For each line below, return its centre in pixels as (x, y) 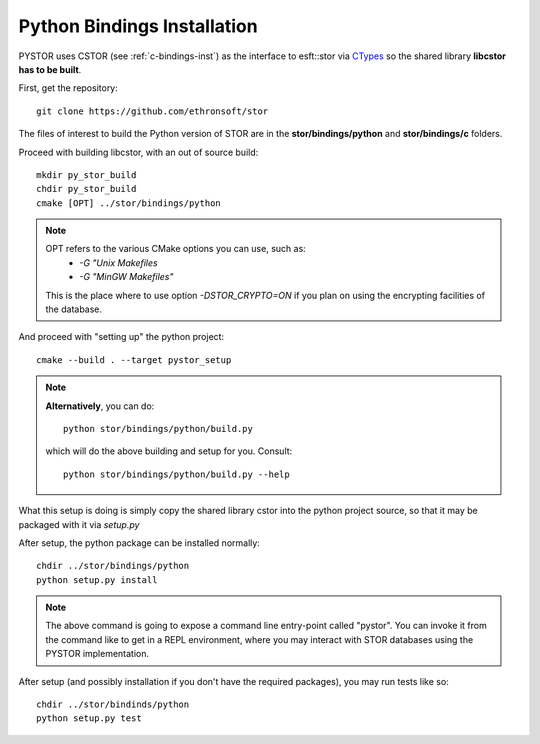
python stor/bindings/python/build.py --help (176, 474)
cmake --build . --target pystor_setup (134, 359)
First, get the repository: (68, 88)
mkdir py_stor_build (86, 174)
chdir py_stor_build (86, 189)
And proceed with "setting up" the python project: (121, 337)
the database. (74, 309)
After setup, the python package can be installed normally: (139, 542)
